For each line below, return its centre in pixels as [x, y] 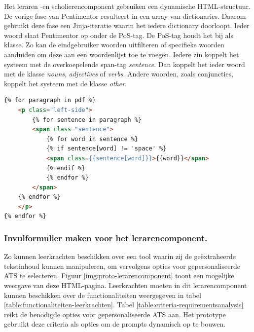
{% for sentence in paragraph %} [87, 120]
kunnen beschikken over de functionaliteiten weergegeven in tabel [103, 295]
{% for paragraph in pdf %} [50, 100]
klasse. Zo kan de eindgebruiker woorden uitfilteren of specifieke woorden [114, 45]
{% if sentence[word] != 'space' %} [106, 149]
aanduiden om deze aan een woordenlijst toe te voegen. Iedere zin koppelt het [122, 54]
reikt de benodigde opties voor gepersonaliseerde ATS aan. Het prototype [115, 314]
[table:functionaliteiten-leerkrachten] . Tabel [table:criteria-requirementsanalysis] [124, 305]
